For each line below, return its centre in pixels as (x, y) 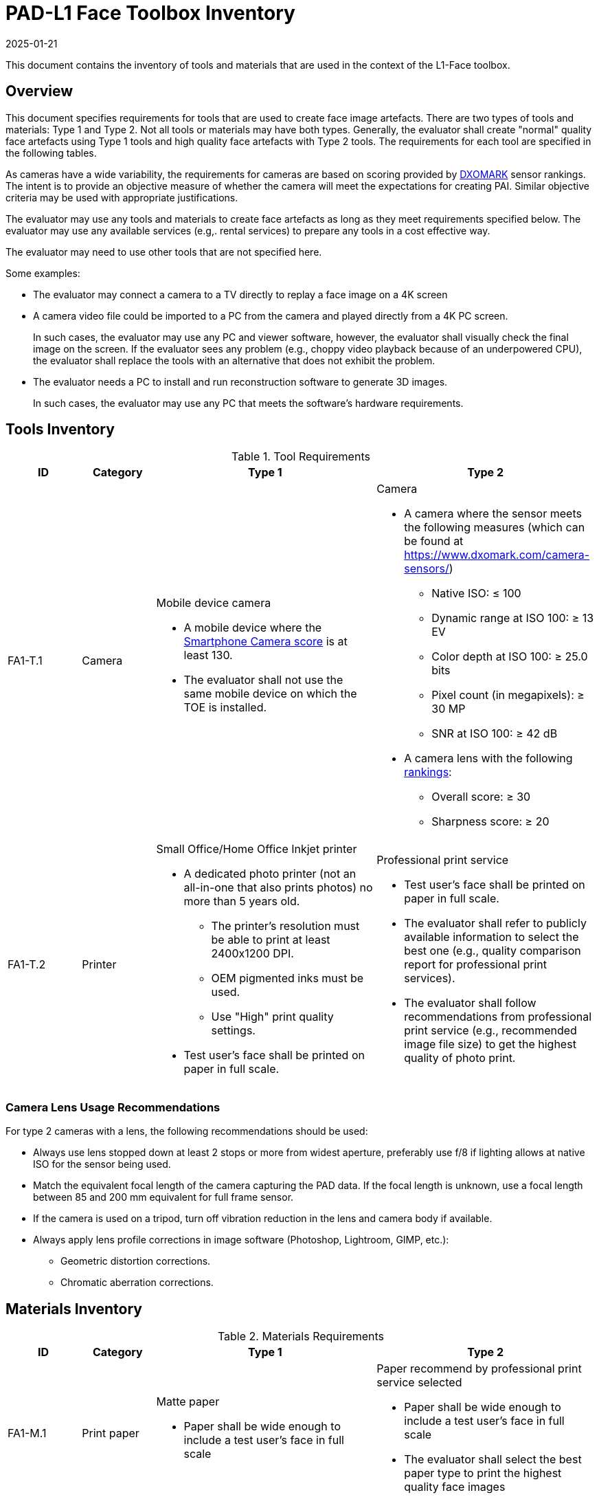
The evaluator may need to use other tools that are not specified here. (164, 252)
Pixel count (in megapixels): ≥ (508, 695)
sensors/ (427, 569)
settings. (233, 1031)
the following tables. (51, 153)
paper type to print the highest (483, 1473)
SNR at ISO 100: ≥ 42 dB (495, 734)
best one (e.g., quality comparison (493, 951)
